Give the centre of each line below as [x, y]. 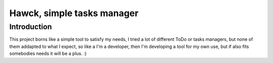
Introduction [31, 27]
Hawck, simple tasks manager [74, 13]
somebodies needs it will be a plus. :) [48, 53]
